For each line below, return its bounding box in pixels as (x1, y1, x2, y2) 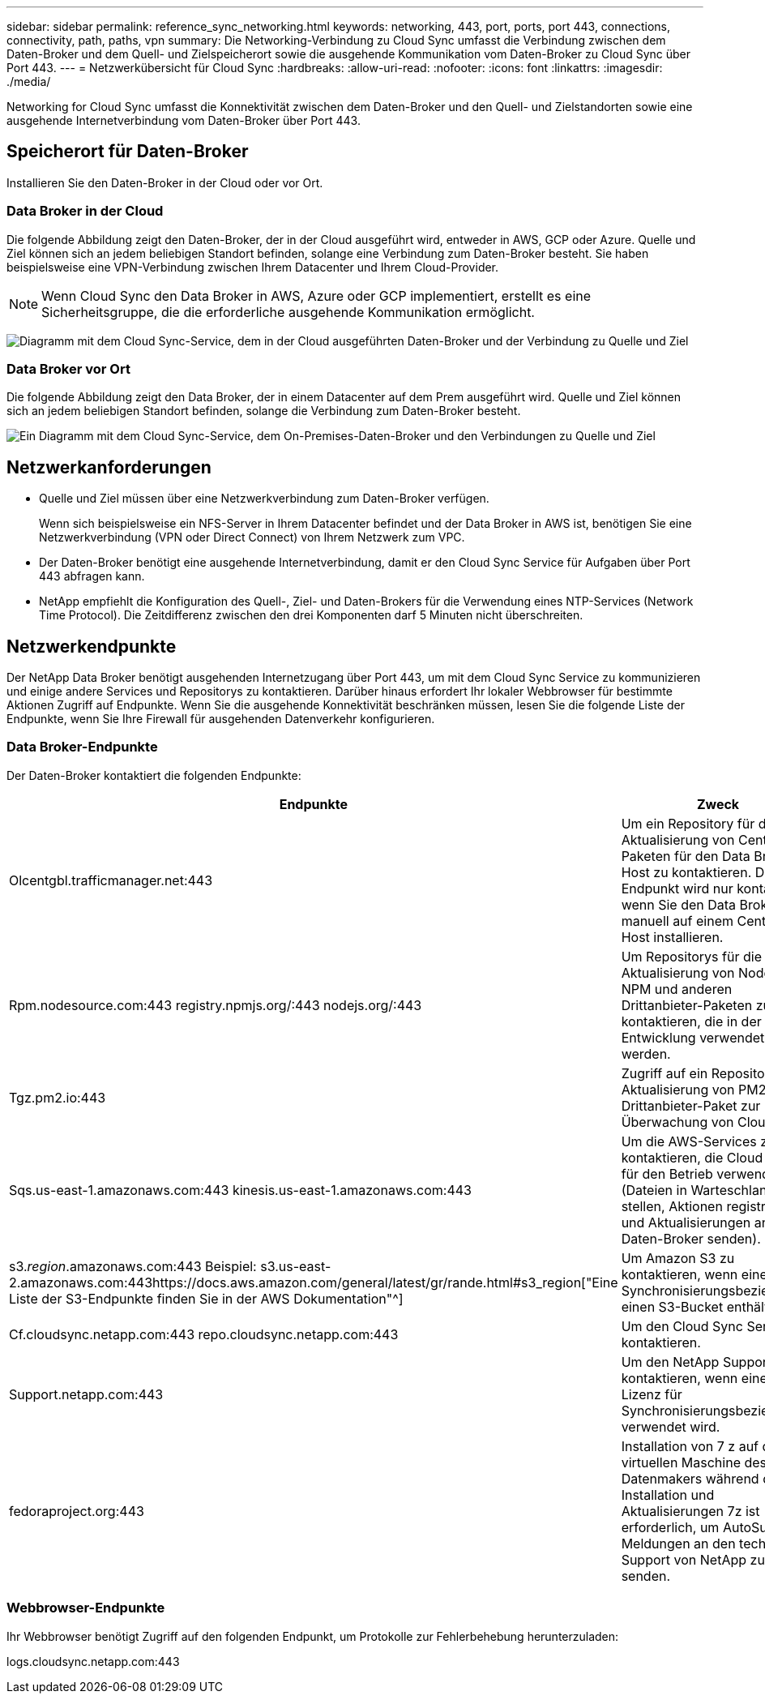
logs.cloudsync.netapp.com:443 (6, 1654, 180, 1668)
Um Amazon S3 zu (621, 1249, 735, 1266)
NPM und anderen (621, 980, 733, 997)
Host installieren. (621, 928, 724, 945)
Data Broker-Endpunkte (6, 739, 158, 756)
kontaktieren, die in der (621, 1013, 762, 1030)
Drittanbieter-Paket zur (621, 1097, 761, 1114)
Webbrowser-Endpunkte (6, 1599, 165, 1616)
